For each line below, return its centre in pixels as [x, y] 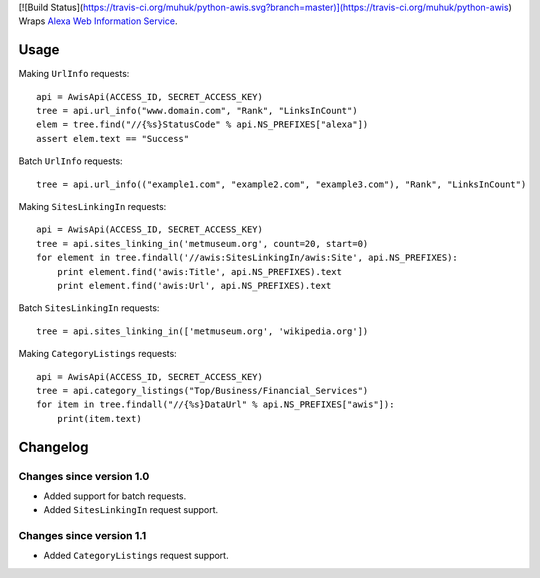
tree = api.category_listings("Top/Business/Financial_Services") [202, 390]
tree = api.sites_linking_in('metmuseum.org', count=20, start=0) [202, 243]
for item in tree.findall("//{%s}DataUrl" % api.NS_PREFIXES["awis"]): [215, 404]
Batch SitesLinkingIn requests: [89, 308]
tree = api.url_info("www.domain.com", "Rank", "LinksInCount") [197, 111]
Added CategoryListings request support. [136, 556]
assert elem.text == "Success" [113, 138]
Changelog [53, 446]
